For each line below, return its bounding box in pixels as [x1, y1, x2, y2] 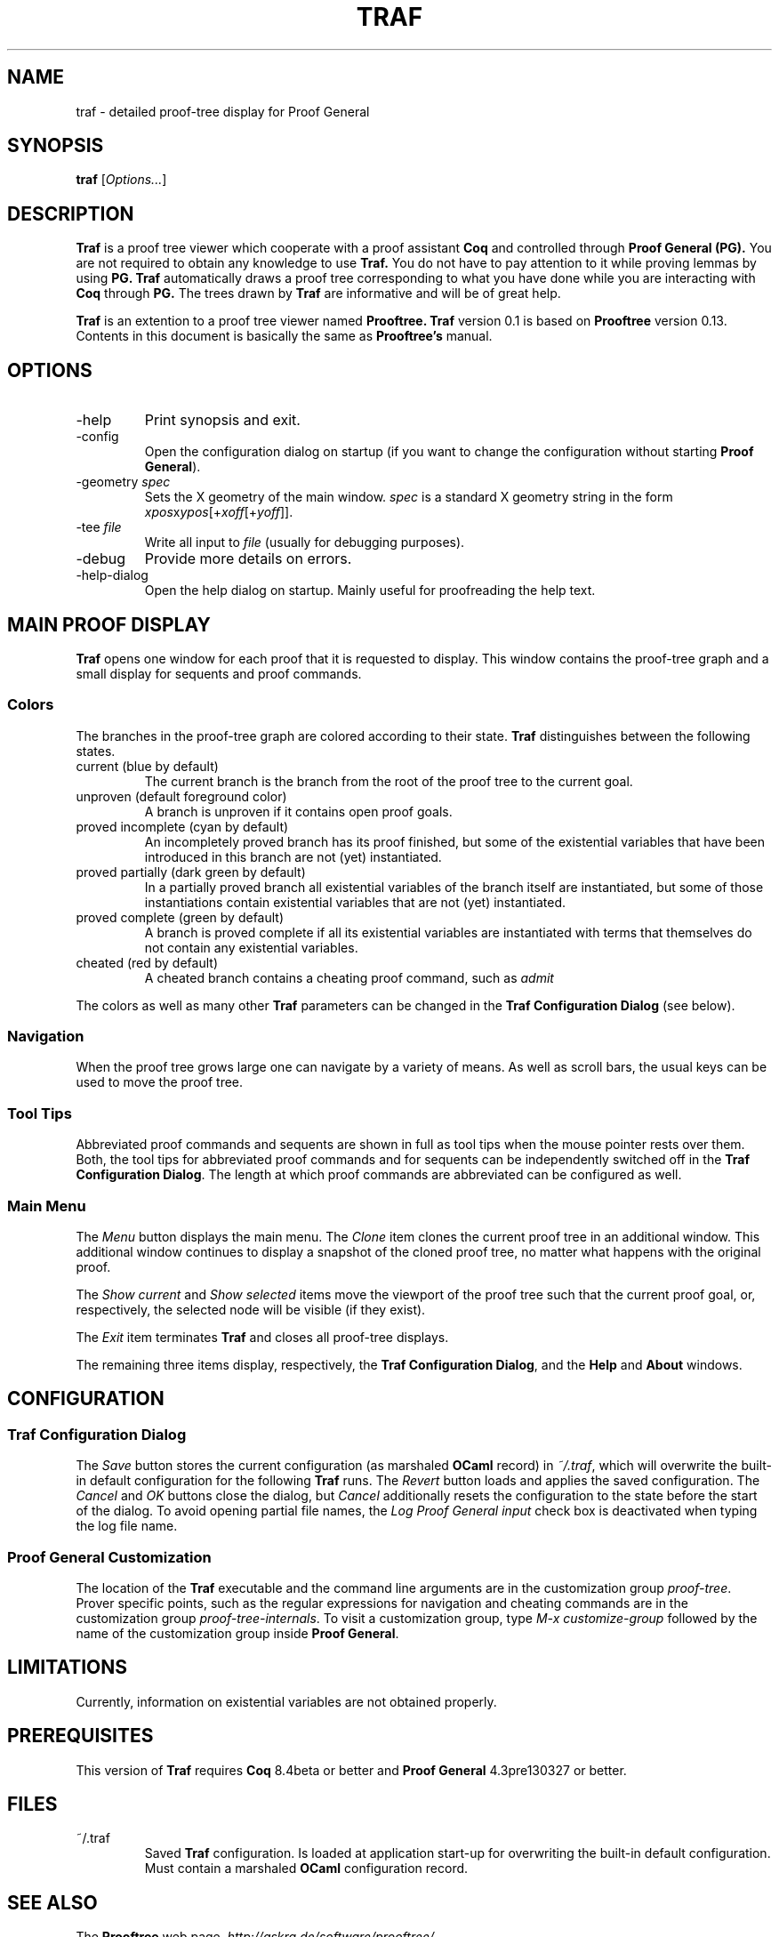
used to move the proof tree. [76, 1074, 244, 1090]
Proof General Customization [7, 1547, 212, 1566]
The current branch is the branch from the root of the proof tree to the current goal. [144, 773, 633, 789]
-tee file [76, 519, 122, 535]
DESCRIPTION [7, 202, 134, 225]
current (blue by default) [76, 758, 219, 774]
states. [76, 743, 116, 759]
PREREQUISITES [7, 1724, 154, 1748]
